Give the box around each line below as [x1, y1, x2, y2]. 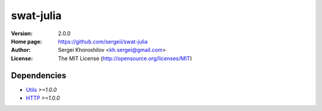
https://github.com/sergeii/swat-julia [58, 38, 148, 45]
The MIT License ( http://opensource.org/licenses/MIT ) [58, 54, 192, 62]
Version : [11, 30, 33, 37]
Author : [11, 47, 31, 54]
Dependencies [11, 70, 67, 81]
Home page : [11, 38, 42, 45]
